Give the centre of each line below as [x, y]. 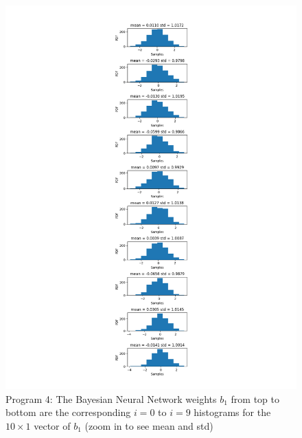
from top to [255, 398]
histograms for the [232, 412]
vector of [52, 426]
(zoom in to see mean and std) [149, 426]
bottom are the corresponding [68, 412]
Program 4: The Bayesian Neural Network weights [111, 398]
